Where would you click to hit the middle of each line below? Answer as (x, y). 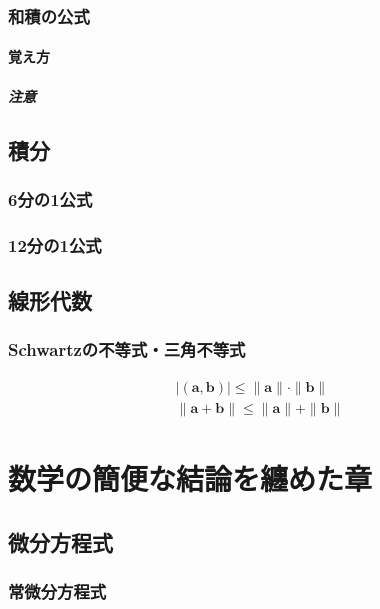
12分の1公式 (55, 244)
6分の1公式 (50, 198)
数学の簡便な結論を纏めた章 (190, 477)
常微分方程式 (57, 590)
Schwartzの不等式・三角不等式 (127, 349)
